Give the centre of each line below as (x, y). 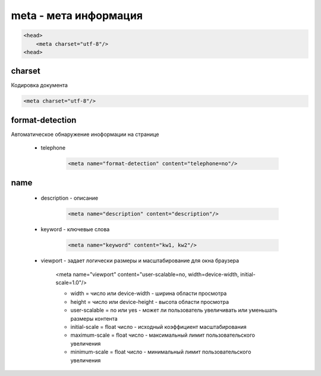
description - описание (70, 198)
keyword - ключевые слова (75, 229)
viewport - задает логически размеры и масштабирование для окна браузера (140, 261)
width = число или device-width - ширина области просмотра (149, 293)
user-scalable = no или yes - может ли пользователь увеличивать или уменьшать (174, 310)
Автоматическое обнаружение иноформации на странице (85, 134)
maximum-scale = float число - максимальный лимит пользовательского (163, 335)
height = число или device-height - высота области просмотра (150, 302)
